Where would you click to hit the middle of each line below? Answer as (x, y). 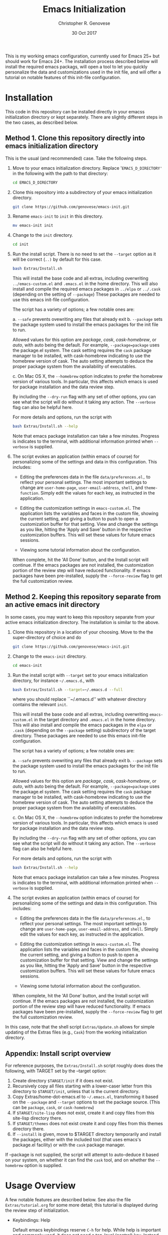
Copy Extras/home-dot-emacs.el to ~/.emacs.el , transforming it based (86, 1097)
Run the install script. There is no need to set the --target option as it (84, 254)
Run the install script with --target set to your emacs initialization (80, 675)
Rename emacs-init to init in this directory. (58, 216)
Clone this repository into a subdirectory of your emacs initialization (82, 192)
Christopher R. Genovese (84, 23)
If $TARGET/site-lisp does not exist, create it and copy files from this (83, 1113)
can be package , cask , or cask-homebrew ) (53, 1108)
